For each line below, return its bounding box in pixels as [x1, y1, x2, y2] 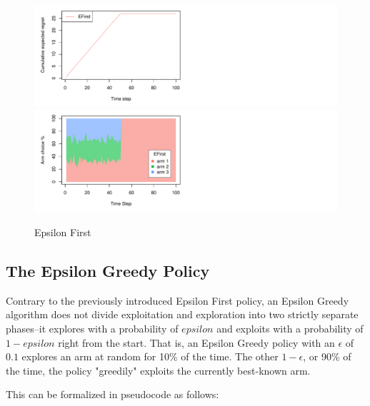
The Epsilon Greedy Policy [6, 260, 210, 282]
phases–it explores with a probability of [6, 321, 179, 336]
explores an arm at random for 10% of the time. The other [21, 349, 279, 364]
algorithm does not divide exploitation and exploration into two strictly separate [6, 307, 359, 322]
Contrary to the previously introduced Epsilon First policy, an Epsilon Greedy [6, 293, 349, 308]
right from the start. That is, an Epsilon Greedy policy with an [58, 335, 335, 350]
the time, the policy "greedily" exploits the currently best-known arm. [6, 362, 311, 377]
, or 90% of [303, 349, 351, 364]
